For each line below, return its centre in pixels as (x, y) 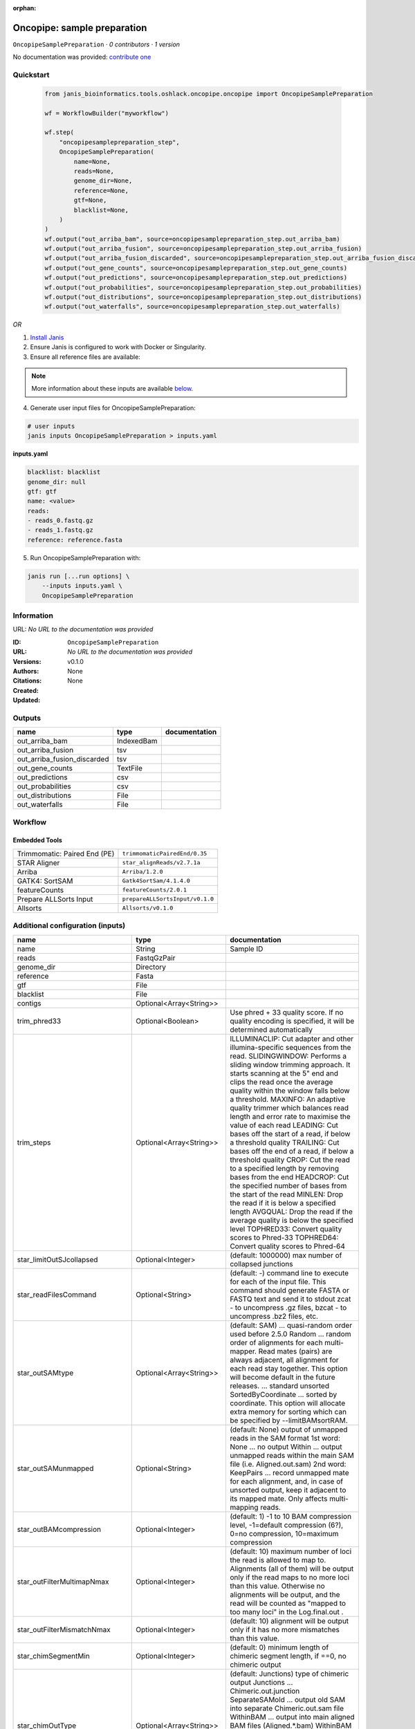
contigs (29, 1003)
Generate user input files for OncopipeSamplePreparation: (113, 407)
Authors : (26, 671)
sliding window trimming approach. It (290, 1064)
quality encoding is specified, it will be (292, 1021)
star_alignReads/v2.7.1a (161, 863)
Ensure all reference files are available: (85, 357)
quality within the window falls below (289, 1091)
